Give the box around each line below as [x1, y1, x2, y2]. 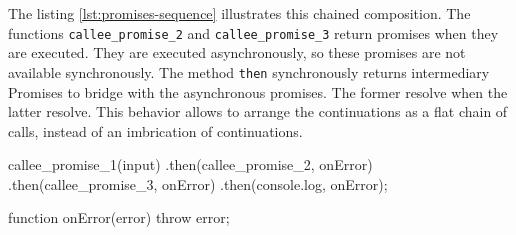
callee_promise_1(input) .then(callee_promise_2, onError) [8, 154, 373, 175]
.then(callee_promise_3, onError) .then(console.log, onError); [8, 173, 388, 194]
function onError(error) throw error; [8, 207, 230, 228]
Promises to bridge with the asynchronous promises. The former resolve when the [8, 81, 508, 102]
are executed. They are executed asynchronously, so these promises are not [8, 42, 466, 63]
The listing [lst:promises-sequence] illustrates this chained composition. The [8, 3, 471, 23]
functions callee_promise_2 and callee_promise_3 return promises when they [8, 22, 499, 43]
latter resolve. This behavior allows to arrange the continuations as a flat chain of [8, 101, 508, 122]
